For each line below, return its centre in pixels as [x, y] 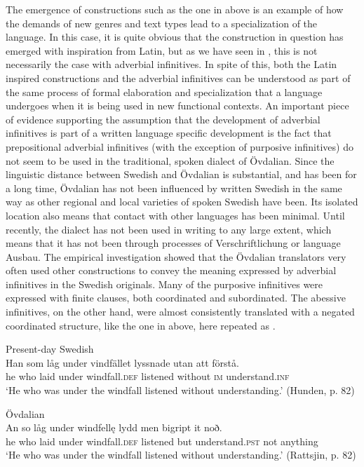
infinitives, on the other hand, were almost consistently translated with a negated [180, 312]
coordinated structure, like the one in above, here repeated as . [141, 325]
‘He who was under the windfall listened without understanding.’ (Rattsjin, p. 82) [181, 455]
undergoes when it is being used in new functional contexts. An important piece [177, 106]
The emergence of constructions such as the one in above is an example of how [175, 9]
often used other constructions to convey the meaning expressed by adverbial [171, 270]
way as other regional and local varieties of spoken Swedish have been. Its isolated [182, 202]
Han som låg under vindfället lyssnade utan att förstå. [122, 362]
